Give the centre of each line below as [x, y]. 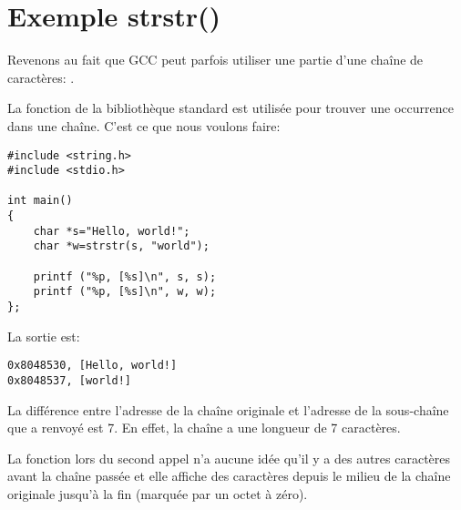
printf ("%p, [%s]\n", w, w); [125, 292]
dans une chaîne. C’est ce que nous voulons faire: [144, 125]
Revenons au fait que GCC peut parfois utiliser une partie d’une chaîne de [215, 60]
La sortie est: [44, 336]
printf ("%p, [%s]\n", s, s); [125, 276]
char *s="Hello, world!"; [112, 231]
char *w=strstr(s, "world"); [121, 246]
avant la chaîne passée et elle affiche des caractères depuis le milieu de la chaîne [229, 476]
